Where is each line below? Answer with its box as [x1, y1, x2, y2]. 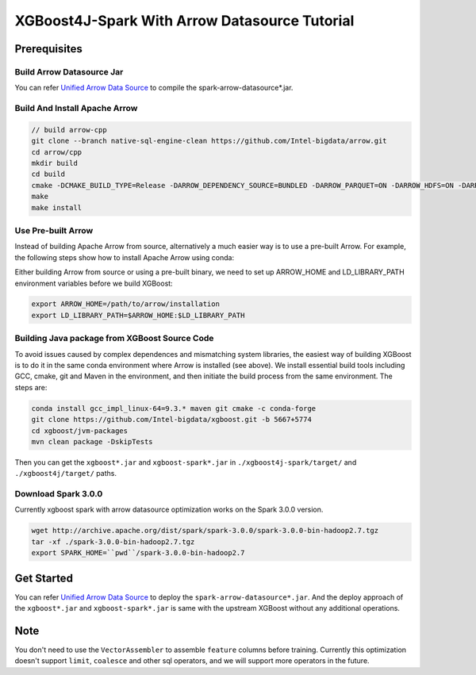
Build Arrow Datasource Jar [14, 66, 124, 77]
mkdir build [31, 159, 79, 168]
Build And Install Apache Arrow [14, 103, 138, 114]
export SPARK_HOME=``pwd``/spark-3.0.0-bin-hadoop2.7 [31, 548, 245, 558]
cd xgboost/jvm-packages [31, 426, 129, 435]
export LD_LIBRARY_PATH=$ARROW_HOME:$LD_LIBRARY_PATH [31, 310, 245, 320]
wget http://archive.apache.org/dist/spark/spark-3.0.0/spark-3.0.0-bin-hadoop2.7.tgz [31, 526, 379, 535]
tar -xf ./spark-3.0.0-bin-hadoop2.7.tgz [31, 537, 195, 547]
